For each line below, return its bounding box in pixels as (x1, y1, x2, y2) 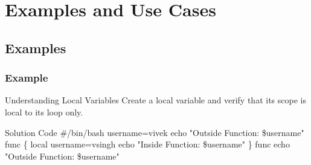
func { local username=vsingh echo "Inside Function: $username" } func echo (5, 138, 290, 150)
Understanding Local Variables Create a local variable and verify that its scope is (5, 94, 306, 106)
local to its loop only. (5, 105, 83, 118)
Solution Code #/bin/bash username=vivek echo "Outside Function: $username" (5, 126, 304, 138)
